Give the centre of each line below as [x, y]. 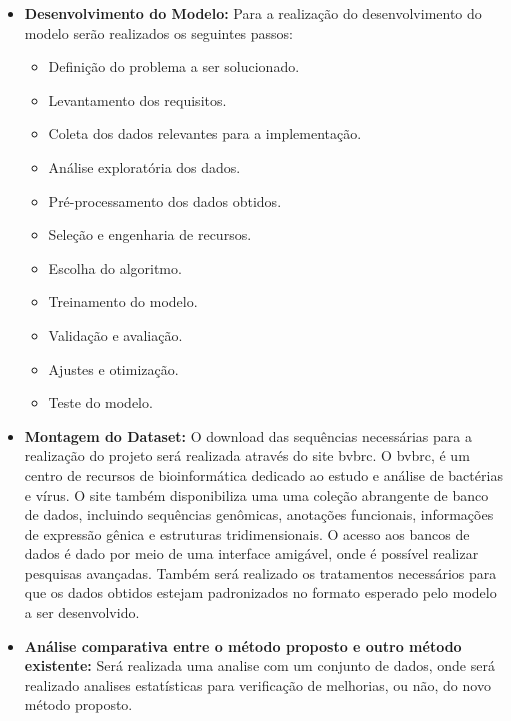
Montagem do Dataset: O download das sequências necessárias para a [248, 435]
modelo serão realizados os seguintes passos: [158, 32]
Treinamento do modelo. [123, 301]
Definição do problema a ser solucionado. [174, 66]
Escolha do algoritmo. [115, 267]
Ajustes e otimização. [113, 368]
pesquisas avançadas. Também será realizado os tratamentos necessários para [260, 572]
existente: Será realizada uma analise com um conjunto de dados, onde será [259, 665]
